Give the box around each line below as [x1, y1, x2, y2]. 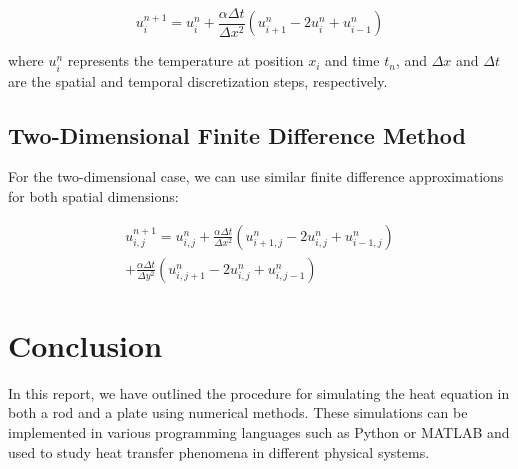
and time [325, 50, 380, 71]
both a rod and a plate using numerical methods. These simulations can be [8, 402, 468, 423]
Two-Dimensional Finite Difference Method [8, 119, 466, 150]
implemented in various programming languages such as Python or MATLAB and [8, 421, 510, 442]
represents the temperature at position [67, 50, 304, 71]
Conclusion [8, 324, 163, 365]
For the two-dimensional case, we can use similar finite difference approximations [8, 166, 504, 187]
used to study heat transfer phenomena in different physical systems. [8, 441, 430, 462]
